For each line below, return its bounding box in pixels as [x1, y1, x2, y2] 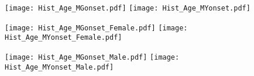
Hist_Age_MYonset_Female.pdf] [5, 33, 122, 42]
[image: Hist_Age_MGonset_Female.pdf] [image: [5, 23, 188, 32]
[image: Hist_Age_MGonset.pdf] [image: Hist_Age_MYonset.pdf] [5, 4, 250, 12]
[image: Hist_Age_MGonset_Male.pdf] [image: [5, 53, 180, 61]
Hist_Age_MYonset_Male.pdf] [5, 63, 114, 71]
